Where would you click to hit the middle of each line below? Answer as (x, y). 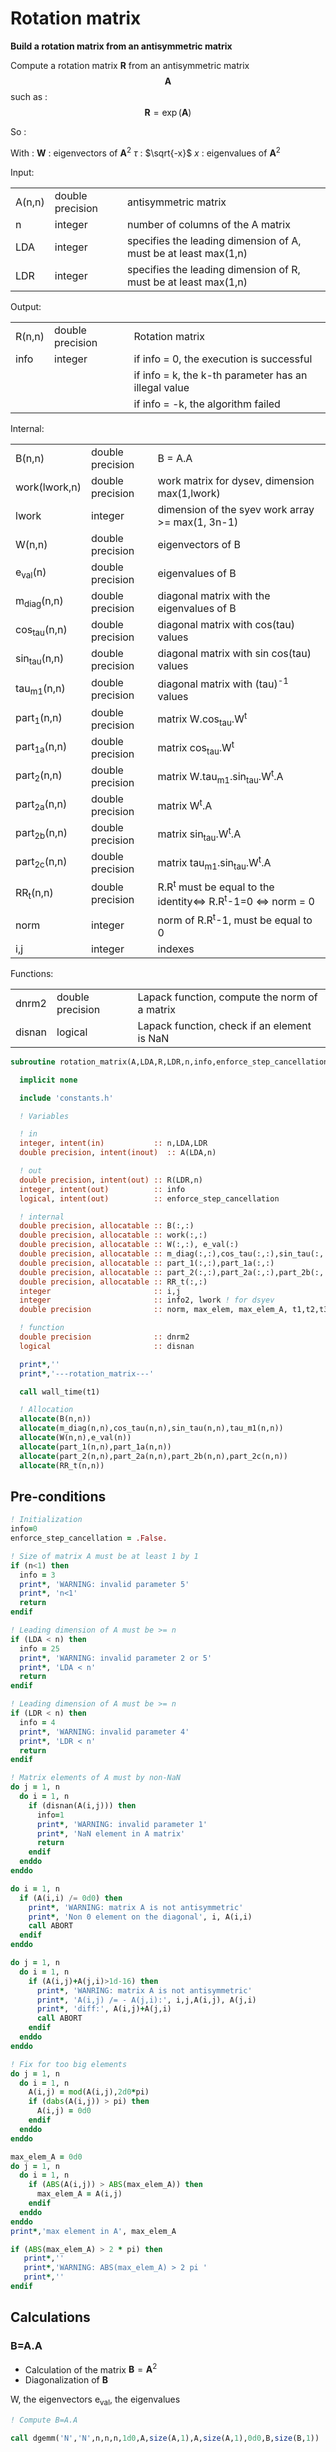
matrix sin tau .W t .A (199, 834)
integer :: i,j (100, 1291)
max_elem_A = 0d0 (46, 2157)
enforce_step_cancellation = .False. (89, 1538)
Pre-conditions (58, 1496)
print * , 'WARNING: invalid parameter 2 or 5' (116, 1658)
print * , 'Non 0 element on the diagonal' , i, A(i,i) (140, 1917)
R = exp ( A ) (168, 112)
